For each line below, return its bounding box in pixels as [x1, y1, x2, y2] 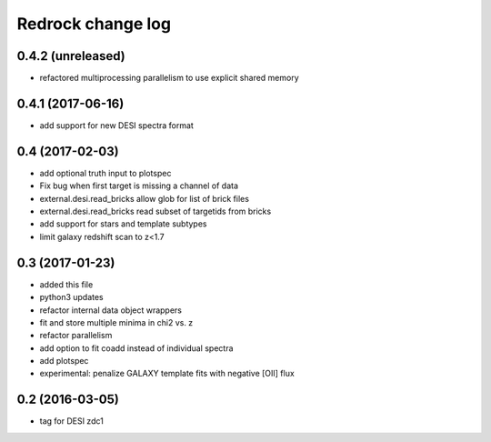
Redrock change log [16, 14, 172, 34]
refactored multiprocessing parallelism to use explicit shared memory [39, 73, 299, 84]
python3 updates [39, 292, 104, 303]
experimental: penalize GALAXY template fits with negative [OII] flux [39, 368, 295, 379]
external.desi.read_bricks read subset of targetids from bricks [39, 206, 272, 217]
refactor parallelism [39, 330, 113, 341]
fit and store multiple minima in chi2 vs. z [39, 316, 194, 327]
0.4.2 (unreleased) [16, 48, 126, 64]
